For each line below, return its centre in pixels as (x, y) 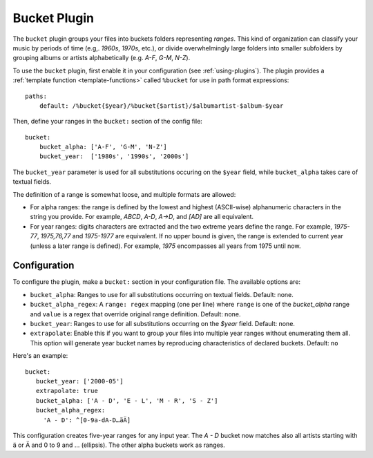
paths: (36, 96)
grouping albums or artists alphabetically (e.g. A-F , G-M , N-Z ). (102, 58)
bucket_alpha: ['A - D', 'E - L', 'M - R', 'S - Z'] (127, 400)
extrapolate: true (67, 391)
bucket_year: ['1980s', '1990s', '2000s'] (114, 156)
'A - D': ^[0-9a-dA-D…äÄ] (87, 420)
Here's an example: (40, 356)
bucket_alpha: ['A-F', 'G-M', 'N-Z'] (103, 147)
